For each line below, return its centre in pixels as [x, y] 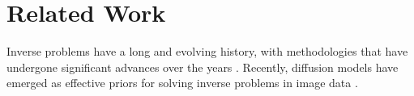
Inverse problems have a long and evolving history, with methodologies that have [207, 51]
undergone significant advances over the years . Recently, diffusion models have [203, 67]
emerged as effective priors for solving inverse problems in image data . [182, 83]
